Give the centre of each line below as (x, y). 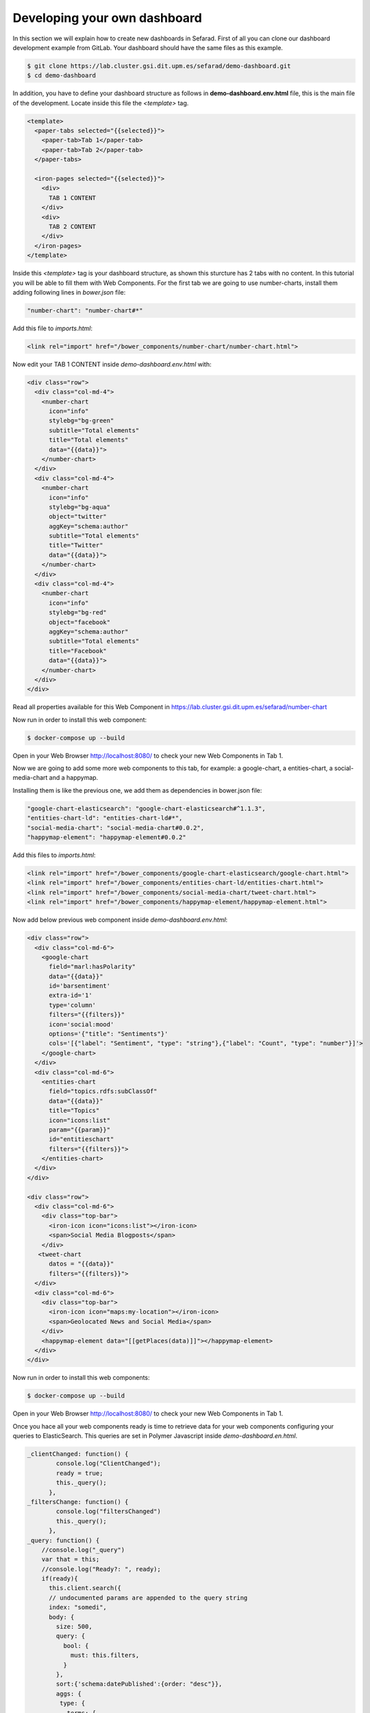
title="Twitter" (76, 545)
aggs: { (69, 1693)
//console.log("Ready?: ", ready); (101, 1569)
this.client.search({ (85, 1588)
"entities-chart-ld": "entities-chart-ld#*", (105, 818)
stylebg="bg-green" (82, 421)
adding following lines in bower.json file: (69, 292)
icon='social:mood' (82, 1024)
